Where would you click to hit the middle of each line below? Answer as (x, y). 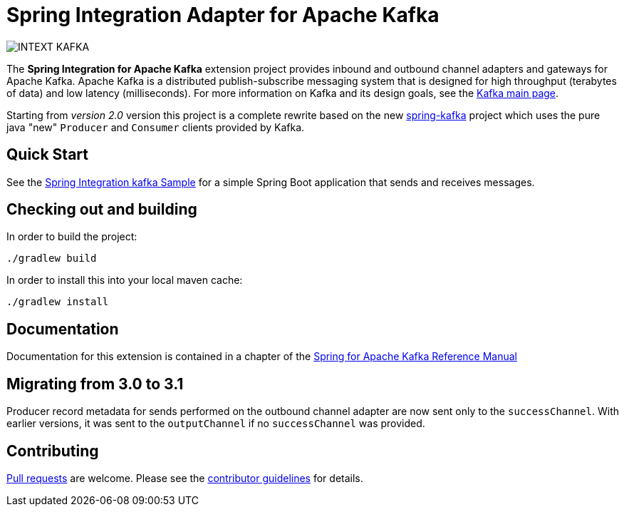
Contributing (53, 451)
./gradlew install (58, 302)
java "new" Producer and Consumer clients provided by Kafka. (156, 127)
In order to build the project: (72, 237)
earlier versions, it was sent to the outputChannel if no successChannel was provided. (216, 424)
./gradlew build (52, 258)
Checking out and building (102, 210)
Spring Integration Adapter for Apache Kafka (223, 15)
